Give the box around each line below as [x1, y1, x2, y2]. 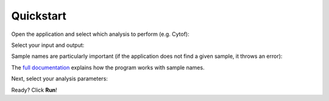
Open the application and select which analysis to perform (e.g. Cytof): [11, 30, 190, 38]
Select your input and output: [11, 41, 85, 49]
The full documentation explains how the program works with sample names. [11, 64, 205, 71]
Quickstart [11, 9, 67, 23]
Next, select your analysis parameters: [11, 75, 108, 82]
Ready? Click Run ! [11, 86, 57, 94]
